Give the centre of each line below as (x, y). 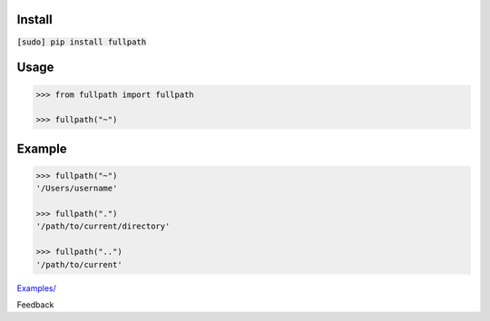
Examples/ (36, 288)
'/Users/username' (77, 189)
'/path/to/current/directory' (103, 226)
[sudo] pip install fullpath (82, 42)
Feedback (35, 305)
